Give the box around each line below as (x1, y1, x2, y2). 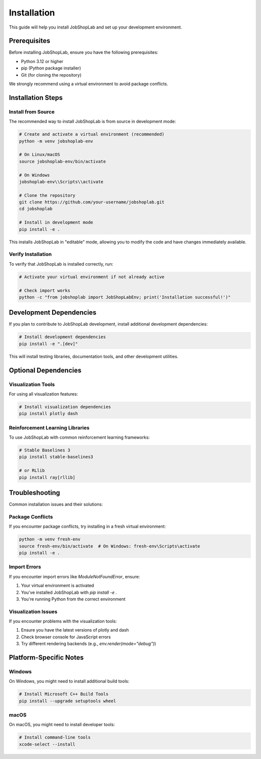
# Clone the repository (19, 192, 76, 198)
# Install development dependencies (19, 334, 106, 340)
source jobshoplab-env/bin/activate (19, 158, 106, 164)
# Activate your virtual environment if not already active (19, 274, 165, 280)
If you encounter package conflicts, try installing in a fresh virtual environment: (9, 523, 166, 529)
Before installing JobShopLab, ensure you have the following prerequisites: (9, 49, 159, 55)
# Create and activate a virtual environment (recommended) (19, 131, 165, 137)
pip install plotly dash (19, 411, 78, 416)
